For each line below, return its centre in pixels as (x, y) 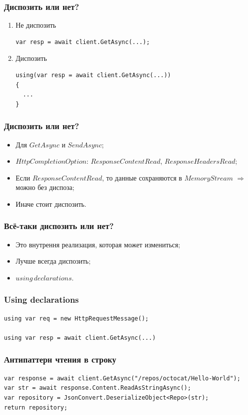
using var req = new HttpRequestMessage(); (76, 318)
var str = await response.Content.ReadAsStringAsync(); (98, 388)
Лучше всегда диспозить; (53, 261)
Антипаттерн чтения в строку (60, 359)
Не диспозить (36, 25)
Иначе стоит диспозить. (51, 204)
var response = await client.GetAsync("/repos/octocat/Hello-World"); (122, 378)
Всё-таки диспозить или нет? (59, 226)
